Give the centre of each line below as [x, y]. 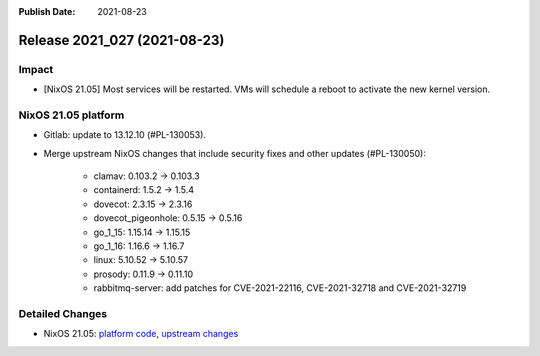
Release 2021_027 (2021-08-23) [121, 40]
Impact [36, 69]
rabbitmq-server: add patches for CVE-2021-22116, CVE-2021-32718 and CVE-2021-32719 [280, 288]
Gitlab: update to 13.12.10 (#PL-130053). [125, 135]
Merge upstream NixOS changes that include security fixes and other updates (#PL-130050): [235, 153]
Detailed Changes [63, 313]
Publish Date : [47, 11]
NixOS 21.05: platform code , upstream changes [141, 334]
